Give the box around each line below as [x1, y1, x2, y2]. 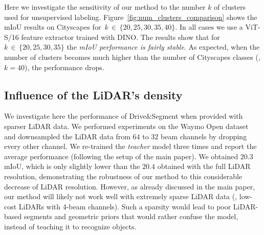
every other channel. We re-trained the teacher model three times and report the [4, 141, 257, 152]
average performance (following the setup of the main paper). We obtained [4, 151, 238, 161]
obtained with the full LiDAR [157, 161, 251, 172]
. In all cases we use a [175, 22, 243, 32]
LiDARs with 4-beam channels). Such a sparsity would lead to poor [18, 201, 231, 211]
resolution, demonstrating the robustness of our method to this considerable [4, 170, 243, 181]
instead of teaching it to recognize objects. [4, 221, 137, 231]
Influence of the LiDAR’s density [4, 87, 183, 102]
